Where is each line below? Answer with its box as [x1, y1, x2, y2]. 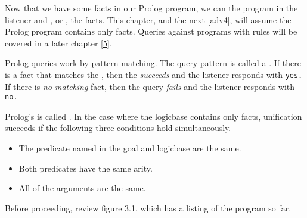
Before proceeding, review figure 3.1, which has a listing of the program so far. [5, 201, 292, 214]
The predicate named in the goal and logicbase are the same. [18, 142, 241, 154]
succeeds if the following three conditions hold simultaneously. [5, 122, 231, 134]
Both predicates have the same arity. [18, 161, 153, 174]
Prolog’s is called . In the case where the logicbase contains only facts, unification [5, 110, 302, 122]
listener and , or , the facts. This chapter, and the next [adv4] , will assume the [5, 13, 292, 26]
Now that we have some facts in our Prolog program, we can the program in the [5, 2, 298, 14]
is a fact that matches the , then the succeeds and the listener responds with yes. [5, 68, 303, 80]
